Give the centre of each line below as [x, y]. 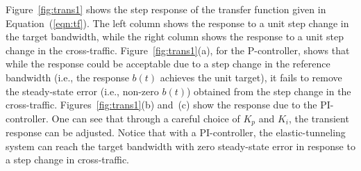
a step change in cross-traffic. [67, 160]
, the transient [319, 118]
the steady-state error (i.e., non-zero [82, 91]
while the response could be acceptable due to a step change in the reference [168, 64]
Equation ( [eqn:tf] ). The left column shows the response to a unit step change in [177, 23]
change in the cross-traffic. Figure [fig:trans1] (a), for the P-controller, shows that [178, 50]
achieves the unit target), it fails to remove [251, 77]
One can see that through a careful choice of [146, 118]
